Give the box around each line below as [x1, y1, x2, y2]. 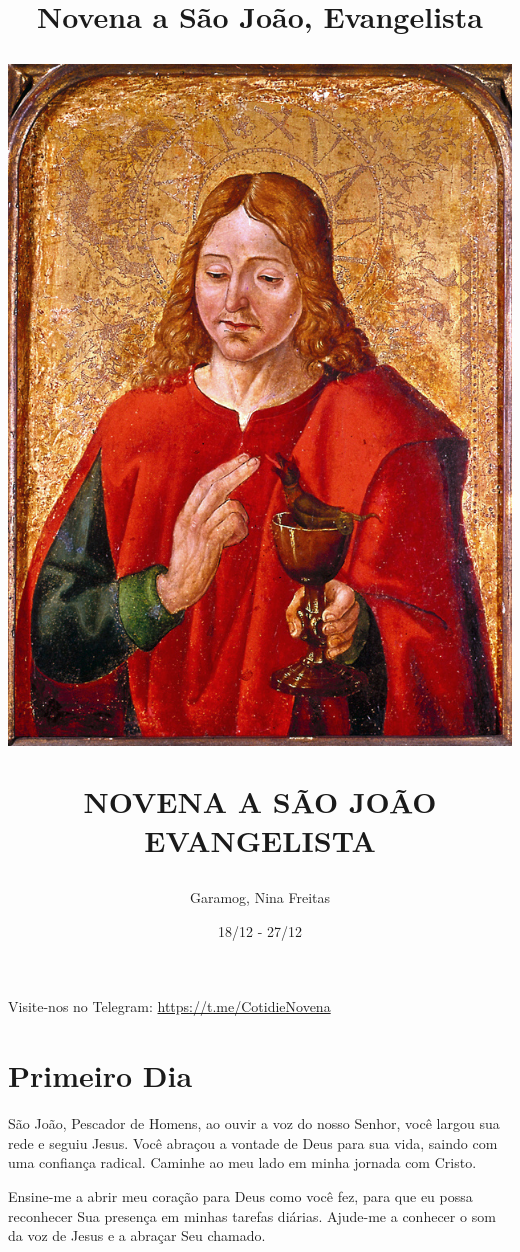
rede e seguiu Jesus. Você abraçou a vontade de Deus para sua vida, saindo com [8, 1132, 498, 1153]
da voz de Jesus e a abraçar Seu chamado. [8, 1225, 266, 1246]
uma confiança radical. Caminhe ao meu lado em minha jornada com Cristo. [8, 1152, 477, 1173]
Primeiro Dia [8, 1055, 193, 1096]
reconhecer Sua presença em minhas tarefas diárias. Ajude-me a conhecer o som [8, 1205, 496, 1226]
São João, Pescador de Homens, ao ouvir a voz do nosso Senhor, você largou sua [8, 1113, 500, 1134]
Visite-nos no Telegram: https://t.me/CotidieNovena [8, 996, 331, 1017]
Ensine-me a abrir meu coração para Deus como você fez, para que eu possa [8, 1185, 473, 1206]
